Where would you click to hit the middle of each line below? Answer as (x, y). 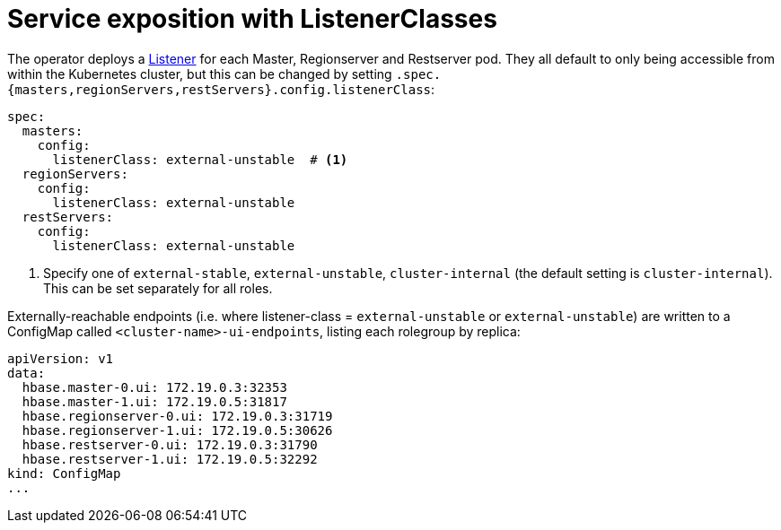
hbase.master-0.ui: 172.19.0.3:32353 (154, 387)
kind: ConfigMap (64, 473)
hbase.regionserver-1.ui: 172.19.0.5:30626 (177, 430)
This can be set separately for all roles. (158, 288)
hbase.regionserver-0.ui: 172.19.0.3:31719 (177, 416)
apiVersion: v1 (61, 358)
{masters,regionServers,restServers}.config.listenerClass (219, 89)
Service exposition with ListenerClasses (252, 19)
